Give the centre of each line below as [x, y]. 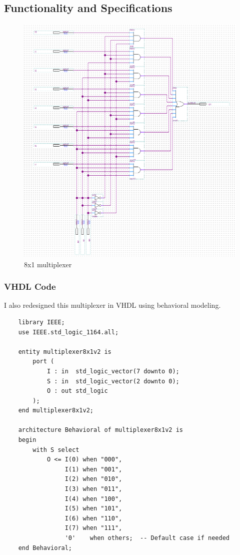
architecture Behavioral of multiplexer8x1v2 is [100, 430]
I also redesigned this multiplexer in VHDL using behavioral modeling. [112, 305]
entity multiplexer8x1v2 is [65, 352]
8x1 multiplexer [48, 264]
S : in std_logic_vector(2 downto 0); [113, 381]
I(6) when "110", [93, 518]
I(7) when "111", [93, 528]
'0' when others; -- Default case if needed [147, 538]
